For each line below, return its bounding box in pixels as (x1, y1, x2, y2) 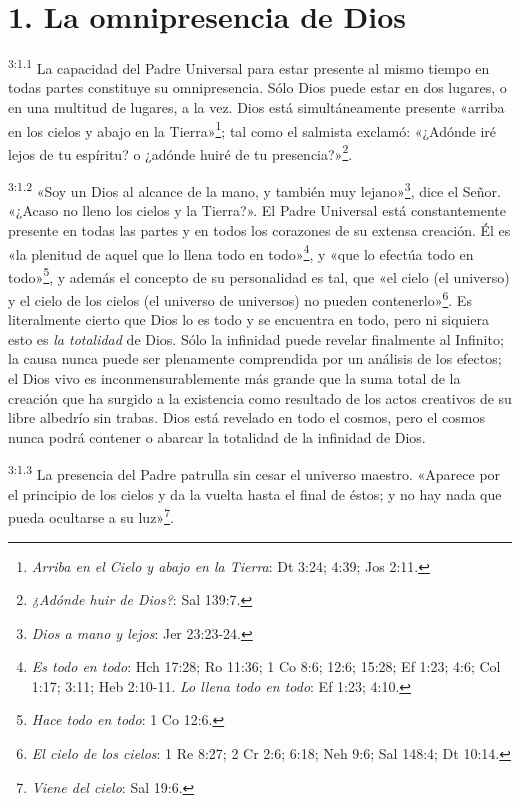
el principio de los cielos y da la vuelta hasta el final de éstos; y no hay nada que (8, 483, 502, 504)
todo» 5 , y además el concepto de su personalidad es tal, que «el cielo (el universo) (8, 263, 510, 287)
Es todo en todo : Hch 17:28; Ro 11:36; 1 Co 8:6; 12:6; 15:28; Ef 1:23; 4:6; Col (31, 656, 501, 677)
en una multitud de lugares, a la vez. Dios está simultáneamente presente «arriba (8, 96, 505, 117)
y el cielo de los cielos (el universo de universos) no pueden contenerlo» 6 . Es (8, 287, 472, 310)
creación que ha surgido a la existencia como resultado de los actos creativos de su (8, 387, 512, 408)
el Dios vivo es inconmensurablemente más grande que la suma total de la (8, 368, 461, 389)
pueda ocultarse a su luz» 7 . (8, 504, 174, 527)
